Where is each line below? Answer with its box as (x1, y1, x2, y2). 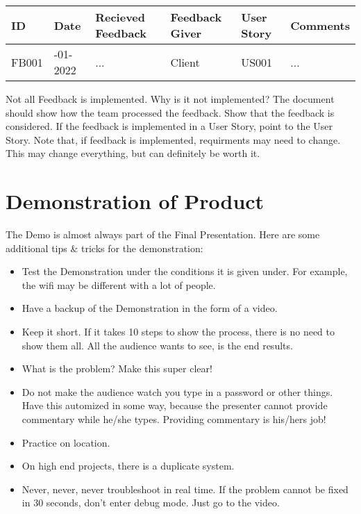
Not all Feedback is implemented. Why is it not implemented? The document (6, 92, 335, 106)
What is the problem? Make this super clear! (22, 361, 212, 376)
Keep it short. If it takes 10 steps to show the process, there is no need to (22, 324, 335, 339)
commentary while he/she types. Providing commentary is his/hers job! (22, 412, 326, 426)
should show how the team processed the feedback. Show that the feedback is (6, 105, 335, 119)
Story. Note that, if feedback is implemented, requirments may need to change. (6, 132, 341, 147)
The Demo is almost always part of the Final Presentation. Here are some (6, 227, 320, 242)
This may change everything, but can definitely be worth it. (6, 146, 260, 160)
